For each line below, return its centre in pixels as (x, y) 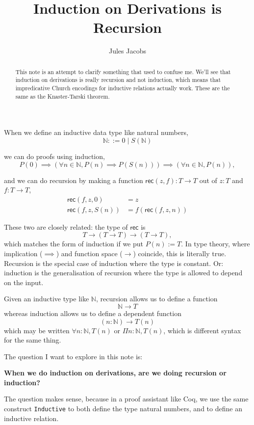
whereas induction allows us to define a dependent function (93, 313)
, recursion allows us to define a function (157, 299)
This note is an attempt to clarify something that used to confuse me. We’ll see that (123, 71)
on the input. (24, 282)
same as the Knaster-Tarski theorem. (63, 96)
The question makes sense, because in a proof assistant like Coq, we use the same (126, 399)
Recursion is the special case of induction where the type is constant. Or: (114, 263)
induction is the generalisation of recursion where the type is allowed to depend (123, 273)
